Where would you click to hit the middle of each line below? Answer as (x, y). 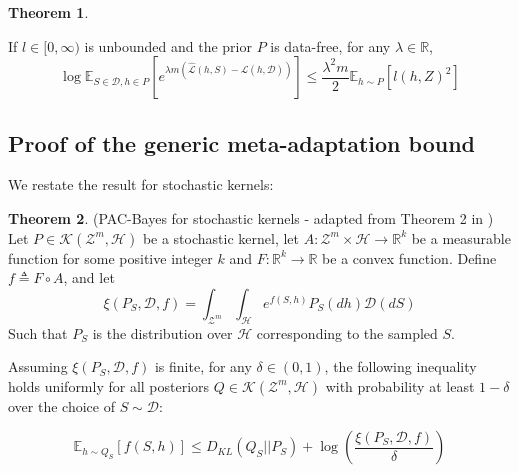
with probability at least (400, 385)
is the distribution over (162, 332)
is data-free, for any (330, 45)
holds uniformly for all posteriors (109, 385)
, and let (89, 277)
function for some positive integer (110, 257)
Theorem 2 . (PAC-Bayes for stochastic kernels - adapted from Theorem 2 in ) (251, 217)
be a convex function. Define (409, 257)
